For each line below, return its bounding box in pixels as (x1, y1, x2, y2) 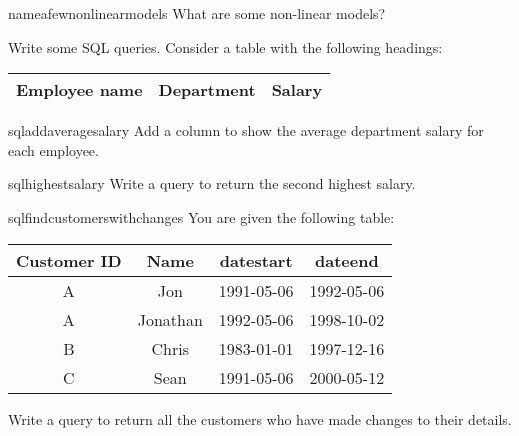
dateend (315, 248, 379, 272)
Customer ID (16, 248, 122, 272)
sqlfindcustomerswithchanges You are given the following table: (8, 206, 395, 227)
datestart (219, 248, 293, 272)
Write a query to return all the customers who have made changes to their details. (8, 408, 512, 429)
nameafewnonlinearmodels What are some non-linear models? (8, 3, 386, 23)
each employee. (8, 139, 99, 160)
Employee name (16, 78, 143, 102)
